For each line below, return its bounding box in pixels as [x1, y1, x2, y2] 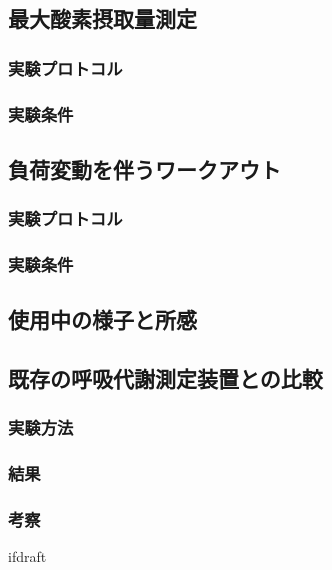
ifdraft [8, 546, 47, 567]
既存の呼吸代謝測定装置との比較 [8, 363, 323, 394]
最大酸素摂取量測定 [8, 3, 197, 34]
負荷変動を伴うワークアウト [8, 153, 281, 184]
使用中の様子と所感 [8, 304, 197, 335]
